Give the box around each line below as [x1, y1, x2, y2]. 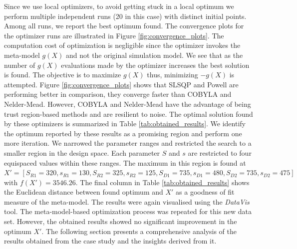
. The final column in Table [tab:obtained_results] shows [75, 177, 250, 187]
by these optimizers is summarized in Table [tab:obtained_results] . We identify [4, 118, 246, 129]
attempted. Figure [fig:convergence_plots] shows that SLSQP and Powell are [4, 79, 239, 89]
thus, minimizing [147, 69, 198, 80]
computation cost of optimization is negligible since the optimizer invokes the [4, 40, 241, 50]
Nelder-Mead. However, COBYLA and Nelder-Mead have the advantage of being [4, 98, 251, 109]
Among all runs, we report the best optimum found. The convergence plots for [4, 20, 244, 31]
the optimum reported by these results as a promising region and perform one [4, 128, 242, 138]
